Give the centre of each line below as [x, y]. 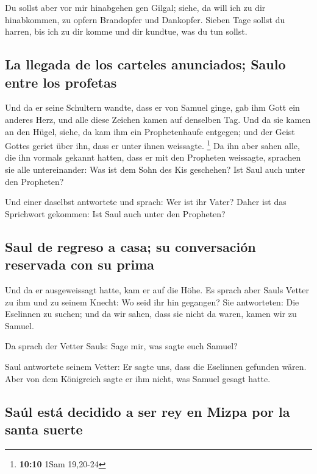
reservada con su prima [80, 264]
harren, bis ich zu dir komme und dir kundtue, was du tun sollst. [126, 31]
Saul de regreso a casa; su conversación [130, 246]
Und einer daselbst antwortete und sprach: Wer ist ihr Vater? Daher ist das [146, 202]
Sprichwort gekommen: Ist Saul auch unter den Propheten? [115, 213]
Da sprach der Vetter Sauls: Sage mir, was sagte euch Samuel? [121, 346]
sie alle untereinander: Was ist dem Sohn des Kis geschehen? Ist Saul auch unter [155, 169]
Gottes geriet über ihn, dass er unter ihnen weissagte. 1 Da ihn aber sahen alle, [152, 145]
